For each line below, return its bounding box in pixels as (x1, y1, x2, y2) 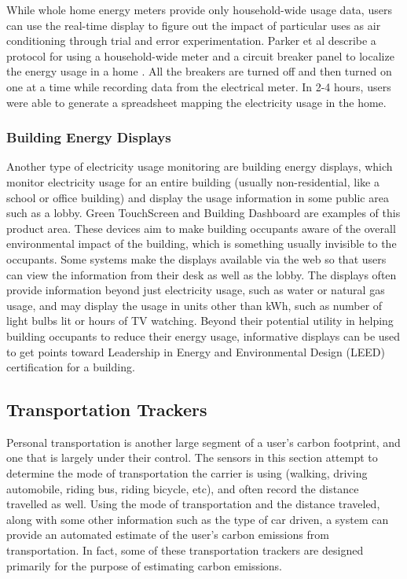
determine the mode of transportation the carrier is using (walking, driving (6, 465, 368, 481)
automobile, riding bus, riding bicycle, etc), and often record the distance (6, 480, 359, 496)
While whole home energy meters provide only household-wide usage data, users (6, 2, 392, 17)
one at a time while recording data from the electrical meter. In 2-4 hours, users (6, 78, 391, 94)
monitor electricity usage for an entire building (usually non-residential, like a (6, 173, 379, 190)
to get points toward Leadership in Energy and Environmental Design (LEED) (6, 343, 385, 360)
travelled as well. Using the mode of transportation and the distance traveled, (6, 496, 380, 512)
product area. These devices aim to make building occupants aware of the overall (6, 219, 396, 236)
